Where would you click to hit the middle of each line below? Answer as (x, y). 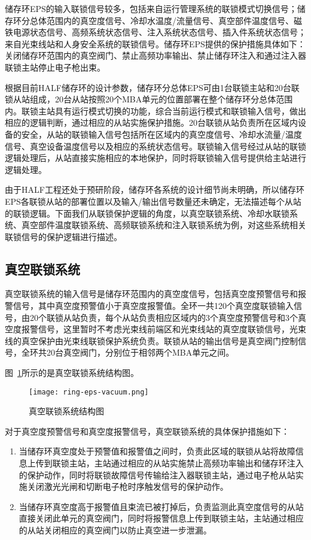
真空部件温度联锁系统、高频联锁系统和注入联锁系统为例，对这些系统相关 (164, 225)
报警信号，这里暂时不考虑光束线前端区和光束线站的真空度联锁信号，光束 (164, 329)
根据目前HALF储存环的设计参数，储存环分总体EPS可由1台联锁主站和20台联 (152, 87)
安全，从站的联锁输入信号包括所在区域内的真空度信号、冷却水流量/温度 (161, 134)
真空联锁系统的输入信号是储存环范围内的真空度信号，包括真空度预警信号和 (151, 294)
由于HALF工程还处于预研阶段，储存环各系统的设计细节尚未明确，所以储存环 (155, 189)
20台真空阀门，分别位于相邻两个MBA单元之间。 (140, 352)
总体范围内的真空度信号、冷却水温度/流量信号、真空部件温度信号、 (161, 20)
